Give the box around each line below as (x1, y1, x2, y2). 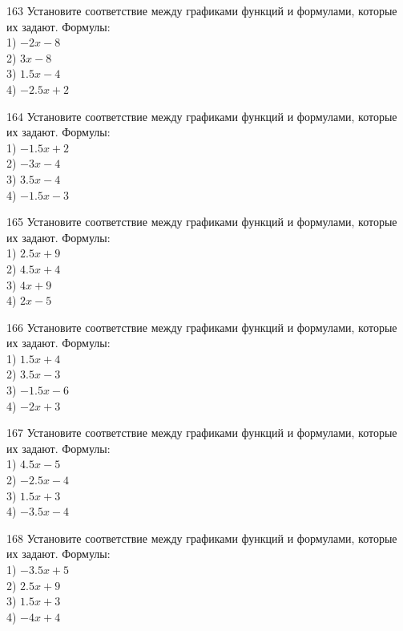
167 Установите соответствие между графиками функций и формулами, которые (6, 424, 397, 441)
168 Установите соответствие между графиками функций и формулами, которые (6, 529, 397, 546)
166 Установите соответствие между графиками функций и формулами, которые (6, 318, 397, 335)
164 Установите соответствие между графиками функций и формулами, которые (6, 107, 397, 124)
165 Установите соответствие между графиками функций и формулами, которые (6, 213, 397, 230)
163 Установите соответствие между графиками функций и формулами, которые (6, 2, 397, 18)
